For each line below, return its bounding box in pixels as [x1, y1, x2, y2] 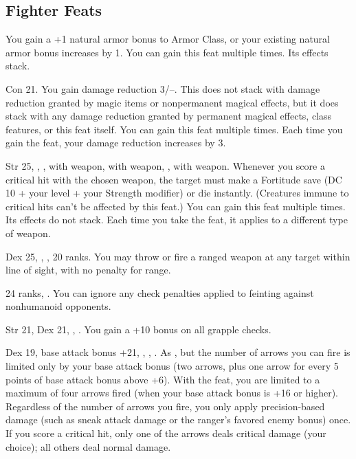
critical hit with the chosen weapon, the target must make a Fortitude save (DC [5, 172, 342, 186]
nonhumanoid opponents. [5, 299, 111, 313]
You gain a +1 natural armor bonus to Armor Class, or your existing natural [5, 32, 330, 46]
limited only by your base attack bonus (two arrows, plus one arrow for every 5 [5, 359, 339, 373]
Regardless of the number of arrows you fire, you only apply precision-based [5, 399, 325, 413]
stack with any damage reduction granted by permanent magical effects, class [5, 109, 332, 123]
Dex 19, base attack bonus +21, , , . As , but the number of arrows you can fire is [5, 345, 351, 359]
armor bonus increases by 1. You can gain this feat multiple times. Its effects [5, 45, 329, 59]
